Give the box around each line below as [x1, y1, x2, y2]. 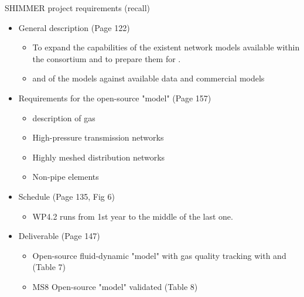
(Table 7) [32, 261, 66, 273]
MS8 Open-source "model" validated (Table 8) [32, 280, 198, 292]
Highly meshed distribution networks [32, 151, 165, 163]
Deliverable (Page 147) [18, 230, 100, 242]
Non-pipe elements [32, 170, 99, 183]
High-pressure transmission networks [32, 131, 164, 144]
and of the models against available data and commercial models [32, 72, 265, 84]
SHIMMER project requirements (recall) [5, 2, 150, 13]
